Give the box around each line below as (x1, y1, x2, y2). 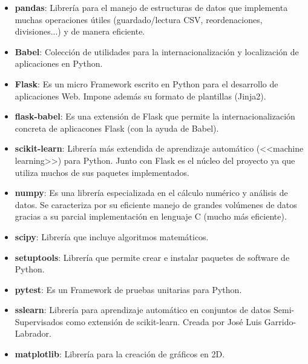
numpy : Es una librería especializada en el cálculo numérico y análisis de (15, 186, 288, 199)
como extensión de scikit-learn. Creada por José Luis (66, 315, 262, 328)
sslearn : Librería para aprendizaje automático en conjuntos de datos (15, 303, 271, 316)
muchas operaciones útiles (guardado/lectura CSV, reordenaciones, (15, 13, 263, 25)
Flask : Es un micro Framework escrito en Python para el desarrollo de (15, 77, 278, 90)
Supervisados (15, 315, 64, 328)
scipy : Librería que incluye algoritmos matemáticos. (15, 230, 209, 243)
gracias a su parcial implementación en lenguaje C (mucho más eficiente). (15, 210, 287, 223)
